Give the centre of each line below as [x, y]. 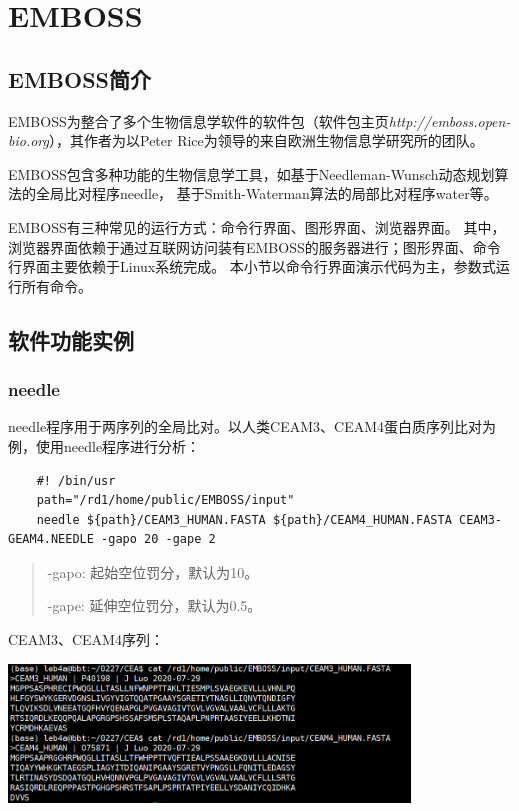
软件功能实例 [71, 339]
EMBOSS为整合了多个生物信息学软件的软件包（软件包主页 [198, 120]
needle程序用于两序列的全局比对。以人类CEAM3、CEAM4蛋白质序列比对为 [252, 426]
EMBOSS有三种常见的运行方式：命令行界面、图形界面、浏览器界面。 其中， [257, 226]
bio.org [28, 140]
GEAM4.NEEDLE [51, 539]
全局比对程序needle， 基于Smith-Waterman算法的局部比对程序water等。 [266, 193]
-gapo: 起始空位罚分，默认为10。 [153, 571]
